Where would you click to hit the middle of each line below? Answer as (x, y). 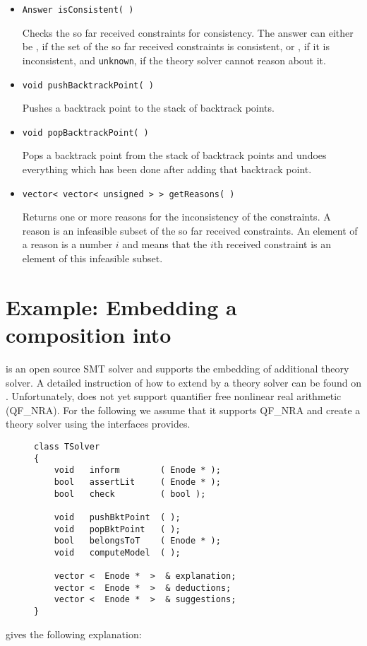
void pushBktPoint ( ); (117, 517)
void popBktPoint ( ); (117, 529)
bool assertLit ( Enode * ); (137, 482)
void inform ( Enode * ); (137, 470)
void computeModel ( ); (117, 552)
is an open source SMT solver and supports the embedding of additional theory (178, 368)
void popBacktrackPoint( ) (85, 133)
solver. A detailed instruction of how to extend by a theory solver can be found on (184, 382)
